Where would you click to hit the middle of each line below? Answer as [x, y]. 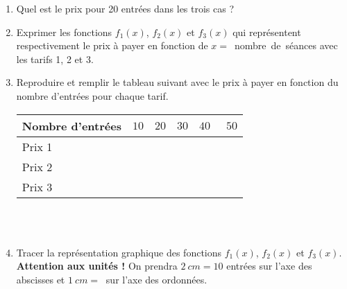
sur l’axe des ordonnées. [156, 279]
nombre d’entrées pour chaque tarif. [92, 95]
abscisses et [41, 279]
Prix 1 [37, 146]
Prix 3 [37, 186]
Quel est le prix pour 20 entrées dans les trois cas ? [125, 8]
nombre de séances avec [286, 45]
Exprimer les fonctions [64, 32]
